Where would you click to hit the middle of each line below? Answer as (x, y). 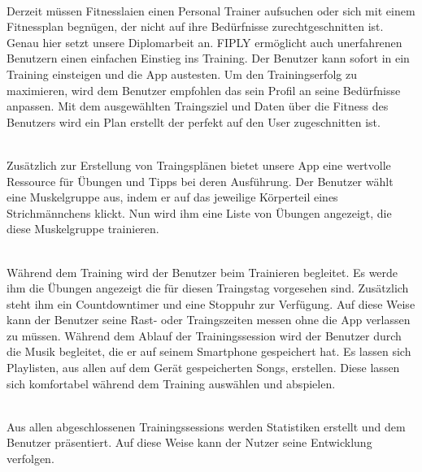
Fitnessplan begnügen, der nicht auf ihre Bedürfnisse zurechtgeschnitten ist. (195, 26)
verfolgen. (30, 459)
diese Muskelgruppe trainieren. (83, 229)
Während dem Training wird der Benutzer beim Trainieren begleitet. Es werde (202, 272)
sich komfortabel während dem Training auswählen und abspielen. (171, 383)
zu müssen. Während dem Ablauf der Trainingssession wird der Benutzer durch (204, 335)
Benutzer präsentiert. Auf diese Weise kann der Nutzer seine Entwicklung (189, 442)
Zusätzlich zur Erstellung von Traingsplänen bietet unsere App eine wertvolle (199, 165)
